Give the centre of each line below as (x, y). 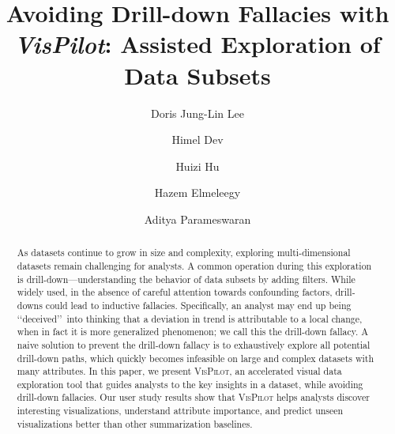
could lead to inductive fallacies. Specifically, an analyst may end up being (198, 305)
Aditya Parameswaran (197, 219)
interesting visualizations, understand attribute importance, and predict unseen (180, 411)
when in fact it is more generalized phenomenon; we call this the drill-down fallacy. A (193, 332)
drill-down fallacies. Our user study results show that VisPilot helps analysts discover (193, 397)
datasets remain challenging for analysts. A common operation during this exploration (194, 265)
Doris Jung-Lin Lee (197, 113)
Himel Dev (197, 140)
